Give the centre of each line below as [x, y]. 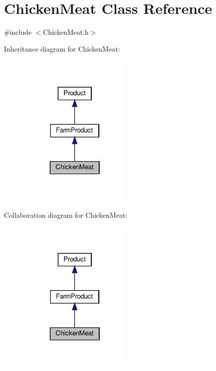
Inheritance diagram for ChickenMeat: [62, 48]
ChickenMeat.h [66, 32]
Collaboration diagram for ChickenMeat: [66, 215]
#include [18, 32]
